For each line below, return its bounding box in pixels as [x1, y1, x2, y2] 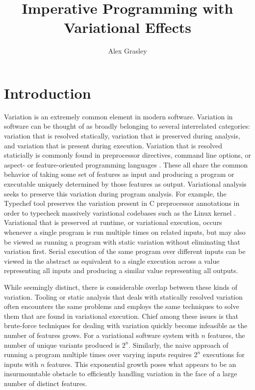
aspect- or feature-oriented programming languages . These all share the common [4, 159, 248, 169]
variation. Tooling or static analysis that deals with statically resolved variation [4, 291, 243, 302]
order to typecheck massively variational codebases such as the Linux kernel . [4, 207, 236, 218]
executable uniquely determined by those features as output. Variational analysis [4, 179, 247, 189]
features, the [207, 330, 245, 340]
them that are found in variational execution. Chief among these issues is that [4, 310, 239, 321]
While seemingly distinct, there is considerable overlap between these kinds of [4, 281, 237, 292]
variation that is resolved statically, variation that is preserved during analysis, [4, 131, 240, 141]
